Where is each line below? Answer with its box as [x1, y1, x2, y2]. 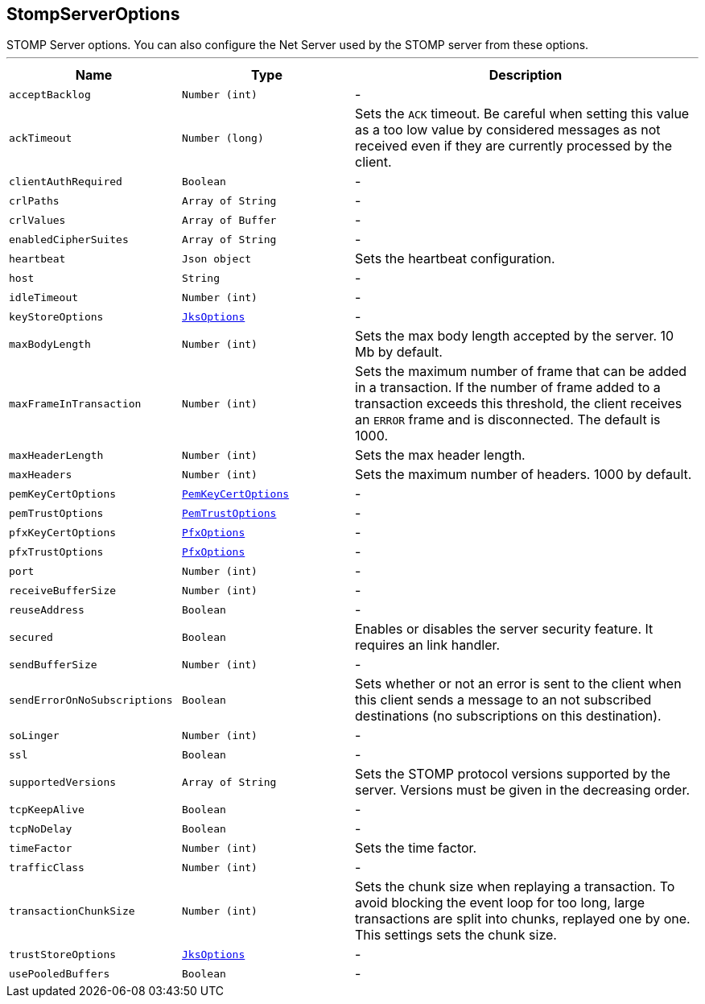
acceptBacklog [9, 88, 91, 101]
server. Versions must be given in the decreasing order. [355, 782, 691, 799]
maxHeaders [9, 468, 72, 481]
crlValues [9, 213, 66, 226]
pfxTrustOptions [9, 545, 104, 558]
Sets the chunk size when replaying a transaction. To [355, 878, 675, 895]
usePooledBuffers [9, 967, 110, 980]
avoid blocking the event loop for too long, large [355, 895, 645, 911]
